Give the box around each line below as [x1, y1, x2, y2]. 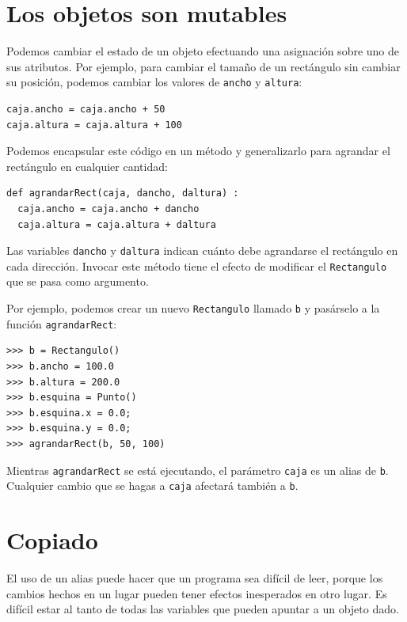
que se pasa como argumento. [6, 273, 149, 290]
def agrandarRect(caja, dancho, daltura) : [6, 188, 239, 199]
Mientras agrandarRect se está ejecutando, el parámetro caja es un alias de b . [6, 461, 389, 478]
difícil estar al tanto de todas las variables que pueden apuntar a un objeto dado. [6, 601, 399, 617]
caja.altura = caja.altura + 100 [6, 119, 182, 131]
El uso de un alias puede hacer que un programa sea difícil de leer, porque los [6, 569, 383, 586]
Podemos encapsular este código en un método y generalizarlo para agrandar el [6, 142, 390, 159]
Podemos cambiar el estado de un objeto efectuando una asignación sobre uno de [6, 43, 400, 59]
